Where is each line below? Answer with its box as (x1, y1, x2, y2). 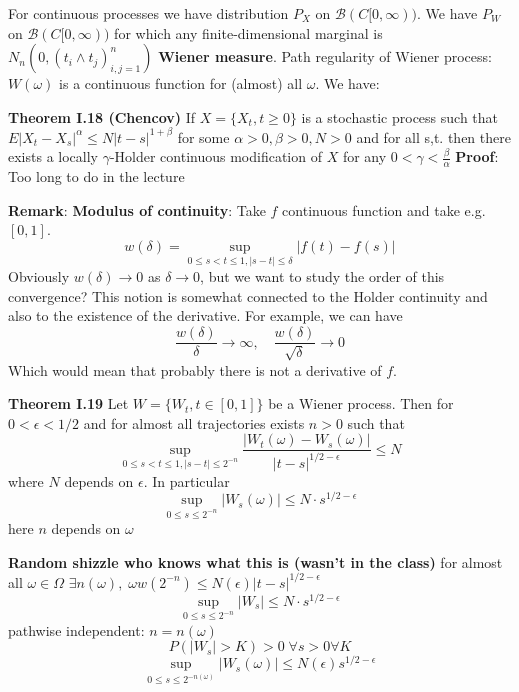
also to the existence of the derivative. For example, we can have (8, 305, 403, 326)
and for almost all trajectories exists (83, 412, 305, 433)
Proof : (455, 146, 499, 167)
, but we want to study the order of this (200, 266, 445, 287)
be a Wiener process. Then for (268, 393, 454, 414)
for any (342, 146, 387, 167)
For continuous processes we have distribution (8, 3, 289, 23)
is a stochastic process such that (301, 106, 498, 127)
